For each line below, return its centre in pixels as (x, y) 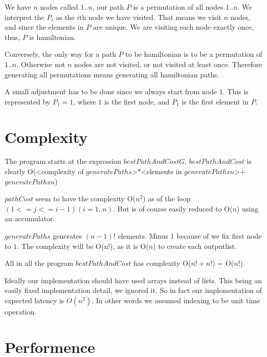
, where (85, 101)
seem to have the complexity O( (85, 198)
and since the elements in (44, 27)
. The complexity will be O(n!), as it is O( (83, 246)
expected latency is (35, 300)
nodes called (59, 7)
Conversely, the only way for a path (60, 54)
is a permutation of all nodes (178, 7)
